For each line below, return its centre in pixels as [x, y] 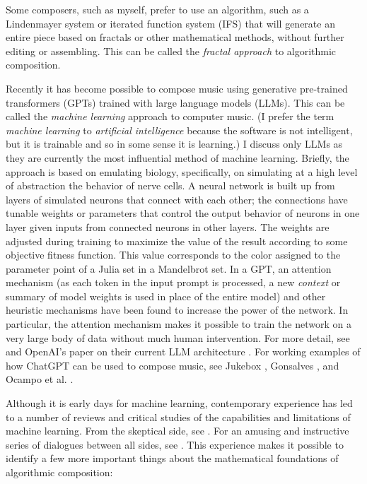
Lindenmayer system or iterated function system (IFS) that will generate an [170, 23]
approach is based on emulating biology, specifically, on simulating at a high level [182, 171]
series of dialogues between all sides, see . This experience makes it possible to [175, 444]
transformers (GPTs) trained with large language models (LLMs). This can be [175, 102]
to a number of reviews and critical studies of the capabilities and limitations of [178, 417]
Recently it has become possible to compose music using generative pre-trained [177, 88]
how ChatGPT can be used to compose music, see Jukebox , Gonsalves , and [173, 365]
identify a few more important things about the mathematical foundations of [172, 458]
